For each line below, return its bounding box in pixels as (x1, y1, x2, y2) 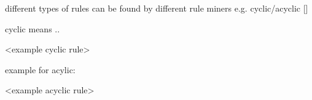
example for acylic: (5, 63, 76, 76)
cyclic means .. (5, 22, 60, 35)
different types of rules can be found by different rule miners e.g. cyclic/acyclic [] (5, 2, 308, 14)
